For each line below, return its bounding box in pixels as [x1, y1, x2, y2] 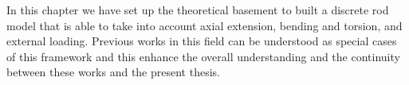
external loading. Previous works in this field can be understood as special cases [6, 33, 397, 49]
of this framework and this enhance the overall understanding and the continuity [6, 48, 400, 64]
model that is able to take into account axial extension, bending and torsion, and [6, 17, 403, 33]
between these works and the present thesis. [6, 64, 220, 80]
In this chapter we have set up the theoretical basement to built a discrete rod [6, 2, 389, 17]
